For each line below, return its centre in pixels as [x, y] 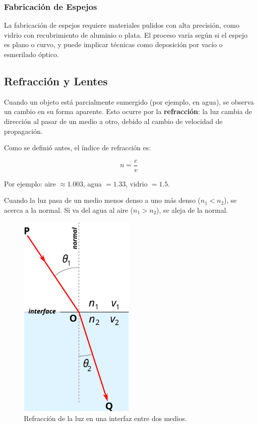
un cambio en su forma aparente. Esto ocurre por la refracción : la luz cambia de [128, 111]
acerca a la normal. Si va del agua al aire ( [69, 210]
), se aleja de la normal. [192, 210]
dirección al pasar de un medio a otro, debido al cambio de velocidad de [113, 121]
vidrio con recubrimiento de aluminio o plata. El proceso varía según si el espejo [126, 34]
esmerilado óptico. [32, 54]
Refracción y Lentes [56, 81]
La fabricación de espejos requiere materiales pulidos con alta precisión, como [122, 25]
